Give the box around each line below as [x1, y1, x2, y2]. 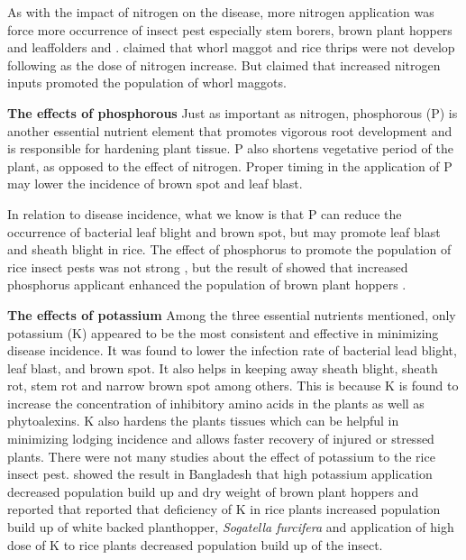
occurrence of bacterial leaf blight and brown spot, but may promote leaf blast [7, 222, 441, 241]
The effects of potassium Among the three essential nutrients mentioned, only [7, 305, 456, 324]
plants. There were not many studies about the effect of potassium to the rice [7, 446, 435, 465]
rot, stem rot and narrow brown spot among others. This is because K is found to [7, 376, 459, 395]
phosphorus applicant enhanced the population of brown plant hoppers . [7, 275, 407, 294]
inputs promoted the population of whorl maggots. [7, 73, 287, 92]
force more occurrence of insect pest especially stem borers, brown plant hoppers [7, 20, 452, 39]
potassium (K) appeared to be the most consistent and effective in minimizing [7, 323, 439, 342]
